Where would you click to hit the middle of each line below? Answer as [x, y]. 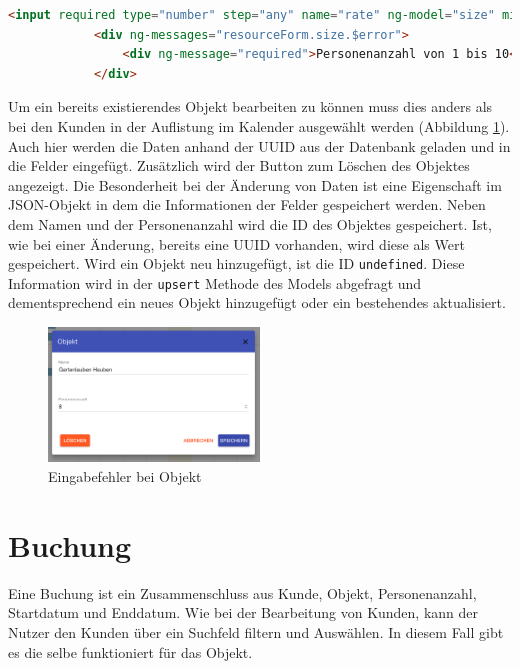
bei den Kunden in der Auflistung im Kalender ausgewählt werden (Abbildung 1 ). [259, 125]
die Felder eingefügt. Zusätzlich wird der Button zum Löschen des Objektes [239, 165]
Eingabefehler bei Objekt [125, 476]
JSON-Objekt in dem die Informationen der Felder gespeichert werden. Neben [247, 204]
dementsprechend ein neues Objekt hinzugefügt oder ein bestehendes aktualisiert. [257, 302]
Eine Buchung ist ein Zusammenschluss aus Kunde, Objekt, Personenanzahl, [242, 592]
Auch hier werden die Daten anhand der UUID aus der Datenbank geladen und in [259, 145]
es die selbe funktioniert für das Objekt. [130, 651]
